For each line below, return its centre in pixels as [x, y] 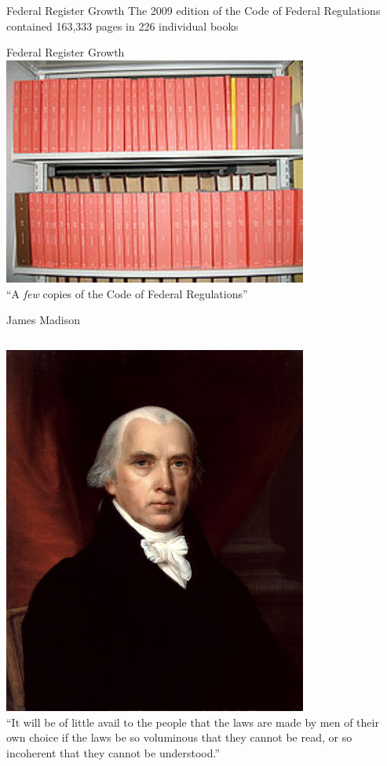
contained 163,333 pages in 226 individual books [122, 26]
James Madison [44, 320]
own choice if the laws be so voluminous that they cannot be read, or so [179, 737]
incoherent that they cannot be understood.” [113, 752]
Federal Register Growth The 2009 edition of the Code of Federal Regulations [193, 10]
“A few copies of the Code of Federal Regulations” [127, 293]
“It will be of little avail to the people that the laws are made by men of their [193, 722]
